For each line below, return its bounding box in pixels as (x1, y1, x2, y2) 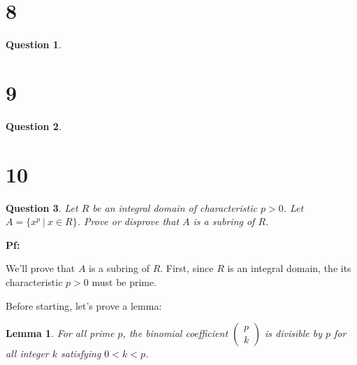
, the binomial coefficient (122, 326, 228, 341)
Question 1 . (6, 37, 61, 52)
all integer (6, 346, 49, 361)
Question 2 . (6, 118, 61, 133)
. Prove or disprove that (77, 214, 180, 229)
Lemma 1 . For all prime (6, 326, 115, 341)
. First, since (160, 261, 214, 275)
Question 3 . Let (6, 200, 78, 215)
